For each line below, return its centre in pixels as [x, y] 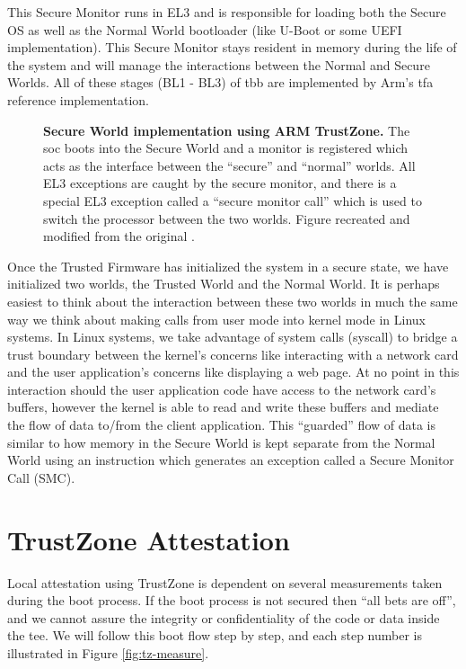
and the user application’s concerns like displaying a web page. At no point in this [233, 372]
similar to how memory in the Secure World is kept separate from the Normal [221, 442]
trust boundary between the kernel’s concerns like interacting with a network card [233, 354]
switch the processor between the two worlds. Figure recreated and [227, 218]
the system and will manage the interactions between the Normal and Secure [219, 64]
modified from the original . [119, 236]
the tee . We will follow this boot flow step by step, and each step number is [215, 635]
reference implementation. [78, 99]
